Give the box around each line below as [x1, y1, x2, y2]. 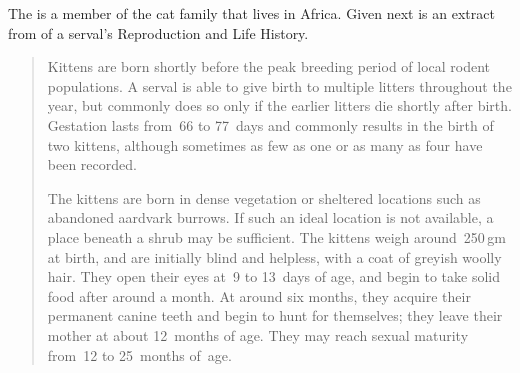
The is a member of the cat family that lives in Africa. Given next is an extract [8, 3, 495, 23]
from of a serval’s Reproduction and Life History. [8, 22, 309, 43]
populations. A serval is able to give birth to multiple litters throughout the [47, 75, 512, 96]
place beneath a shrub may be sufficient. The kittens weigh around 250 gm [47, 226, 506, 247]
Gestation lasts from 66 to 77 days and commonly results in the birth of [47, 114, 494, 135]
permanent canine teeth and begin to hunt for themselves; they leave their [47, 305, 503, 326]
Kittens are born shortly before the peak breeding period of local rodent [47, 56, 491, 77]
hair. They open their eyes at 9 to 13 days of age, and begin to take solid [47, 266, 500, 287]
